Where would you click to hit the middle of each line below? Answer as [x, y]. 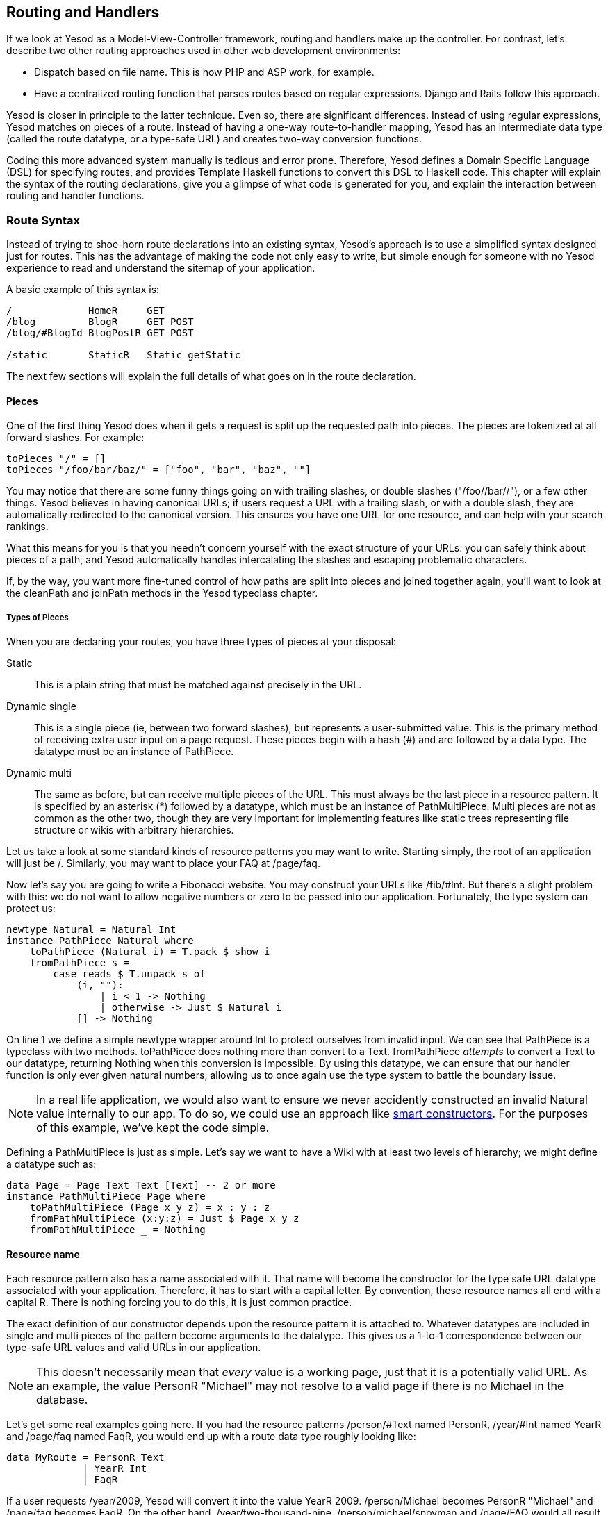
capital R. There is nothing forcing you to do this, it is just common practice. [179, 1302]
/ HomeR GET [85, 311]
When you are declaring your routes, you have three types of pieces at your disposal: [202, 642]
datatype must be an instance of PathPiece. [134, 752]
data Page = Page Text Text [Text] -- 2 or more [141, 1185]
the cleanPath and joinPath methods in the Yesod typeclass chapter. [162, 593]
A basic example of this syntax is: [83, 290]
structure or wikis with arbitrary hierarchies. [134, 830]
